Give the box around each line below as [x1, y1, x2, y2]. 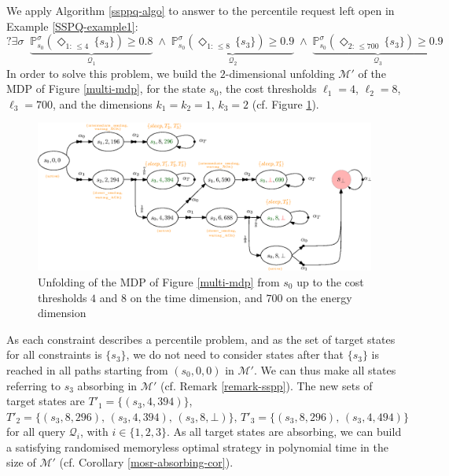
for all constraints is [6, 346, 102, 363]
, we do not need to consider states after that [126, 346, 344, 363]
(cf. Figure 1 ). [252, 95, 319, 112]
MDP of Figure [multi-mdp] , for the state [6, 80, 206, 97]
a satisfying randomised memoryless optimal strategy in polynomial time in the [6, 438, 388, 455]
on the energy [286, 289, 352, 305]
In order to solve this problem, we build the [6, 65, 217, 81]
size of [6, 454, 36, 470]
